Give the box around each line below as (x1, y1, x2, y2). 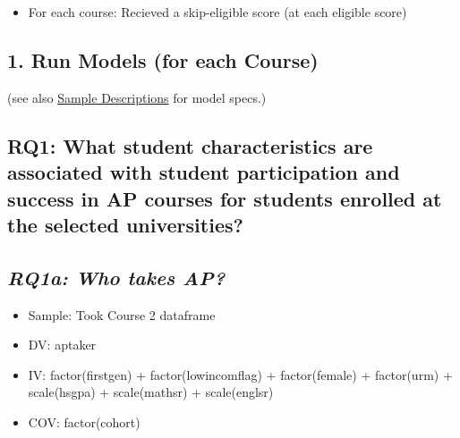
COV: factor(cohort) (28, 412, 141, 431)
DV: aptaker (28, 335, 97, 354)
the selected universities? (7, 210, 243, 238)
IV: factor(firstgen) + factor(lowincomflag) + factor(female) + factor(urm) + (28, 365, 453, 383)
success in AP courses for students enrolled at (7, 184, 442, 212)
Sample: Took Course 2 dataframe (28, 305, 216, 324)
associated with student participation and (7, 158, 400, 186)
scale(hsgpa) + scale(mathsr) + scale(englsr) (28, 383, 274, 401)
